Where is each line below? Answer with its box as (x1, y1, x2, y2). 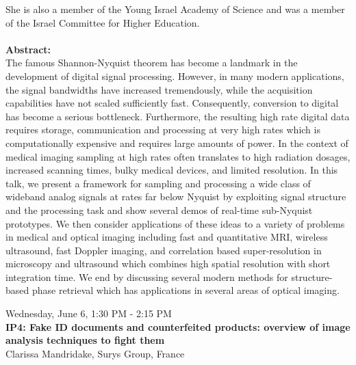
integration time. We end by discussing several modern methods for (5, 269, 288, 284)
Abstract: (5, 42, 51, 56)
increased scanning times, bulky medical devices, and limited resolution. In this (5, 163, 338, 177)
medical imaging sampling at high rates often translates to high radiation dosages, (5, 149, 351, 163)
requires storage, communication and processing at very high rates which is (5, 122, 320, 137)
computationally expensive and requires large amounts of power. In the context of (5, 135, 348, 150)
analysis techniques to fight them (5, 333, 165, 347)
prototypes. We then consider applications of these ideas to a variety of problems (5, 216, 345, 230)
